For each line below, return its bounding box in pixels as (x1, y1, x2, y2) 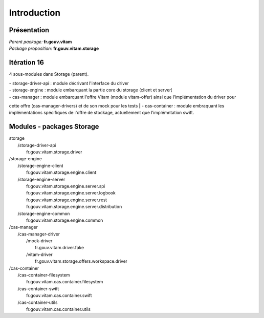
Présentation (9, 26, 49, 34)
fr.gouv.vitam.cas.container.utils (26, 306, 91, 312)
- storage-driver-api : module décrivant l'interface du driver (9, 80, 129, 86)
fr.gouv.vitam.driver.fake (35, 245, 84, 251)
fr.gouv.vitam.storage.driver (26, 149, 83, 155)
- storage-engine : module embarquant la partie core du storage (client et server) (9, 87, 173, 93)
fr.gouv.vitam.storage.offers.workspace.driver (35, 258, 128, 264)
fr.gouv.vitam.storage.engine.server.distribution (26, 204, 122, 210)
